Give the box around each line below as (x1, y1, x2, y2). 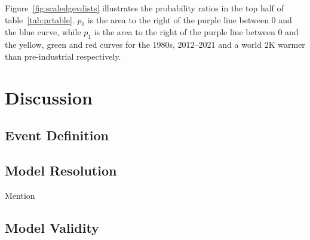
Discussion (5, 85, 93, 109)
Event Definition (5, 126, 109, 144)
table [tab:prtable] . (5, 13, 75, 26)
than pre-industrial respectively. (5, 50, 121, 62)
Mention (5, 189, 35, 201)
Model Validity (5, 218, 99, 236)
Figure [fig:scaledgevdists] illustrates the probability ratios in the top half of (5, 2, 284, 14)
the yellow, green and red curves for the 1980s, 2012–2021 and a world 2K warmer (5, 38, 305, 51)
